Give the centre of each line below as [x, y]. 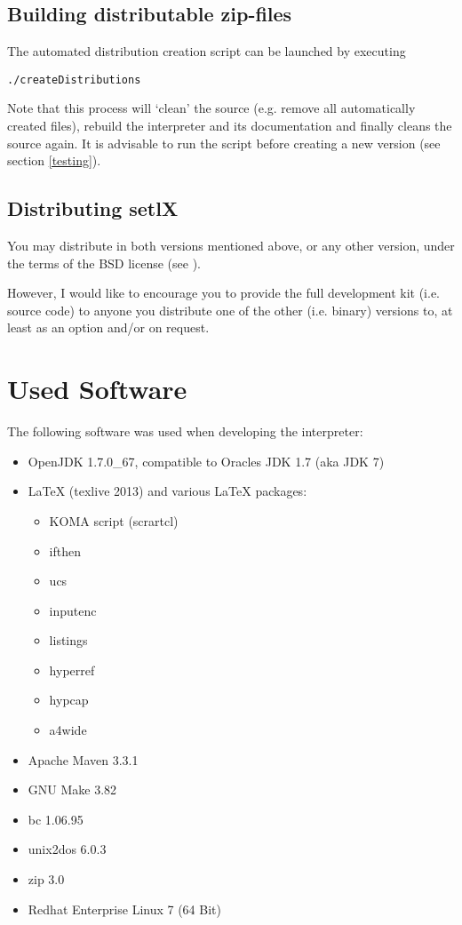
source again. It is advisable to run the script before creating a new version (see [224, 143]
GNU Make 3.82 [72, 789]
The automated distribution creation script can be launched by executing [207, 51]
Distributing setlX [93, 208]
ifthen [65, 550]
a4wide [68, 730]
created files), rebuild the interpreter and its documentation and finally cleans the [230, 126]
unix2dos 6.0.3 [67, 849]
